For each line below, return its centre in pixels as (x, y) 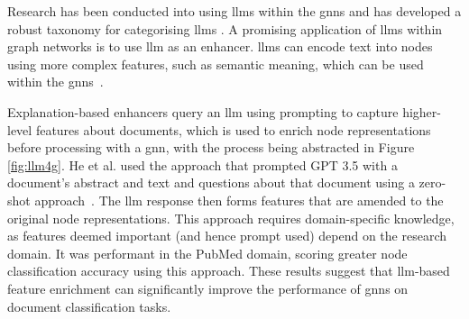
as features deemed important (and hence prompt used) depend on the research (227, 236)
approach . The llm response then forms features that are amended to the (239, 200)
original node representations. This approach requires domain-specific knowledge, (231, 218)
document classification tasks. (89, 306)
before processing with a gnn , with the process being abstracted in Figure (211, 147)
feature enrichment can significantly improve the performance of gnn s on (208, 288)
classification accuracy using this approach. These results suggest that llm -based (229, 271)
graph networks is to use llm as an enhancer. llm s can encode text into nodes (220, 46)
